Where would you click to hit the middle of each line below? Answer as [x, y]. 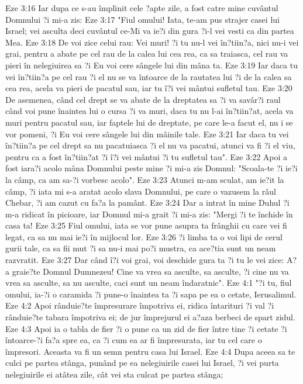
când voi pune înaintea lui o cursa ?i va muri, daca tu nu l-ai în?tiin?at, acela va [149, 111]
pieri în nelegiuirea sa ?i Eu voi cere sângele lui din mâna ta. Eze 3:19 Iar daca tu [152, 65]
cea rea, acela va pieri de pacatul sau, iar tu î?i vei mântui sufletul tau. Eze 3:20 [149, 88]
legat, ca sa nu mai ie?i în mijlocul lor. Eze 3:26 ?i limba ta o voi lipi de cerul [144, 236]
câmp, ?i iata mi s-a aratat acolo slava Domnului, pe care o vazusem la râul [141, 191]
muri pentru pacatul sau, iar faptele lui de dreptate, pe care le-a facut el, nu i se [149, 122]
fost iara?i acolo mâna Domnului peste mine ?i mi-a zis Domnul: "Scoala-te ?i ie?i [151, 168]
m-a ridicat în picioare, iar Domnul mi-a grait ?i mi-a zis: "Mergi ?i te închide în [149, 214]
